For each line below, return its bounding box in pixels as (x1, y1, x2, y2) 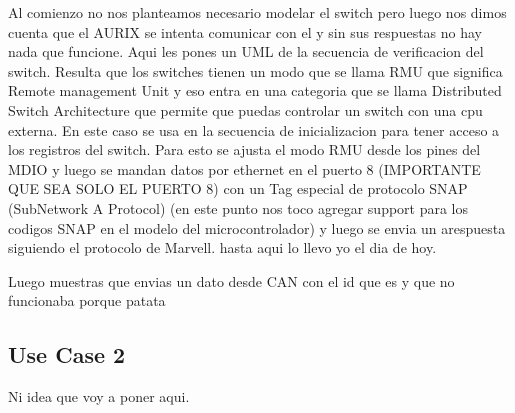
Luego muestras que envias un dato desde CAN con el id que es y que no (8, 270, 455, 291)
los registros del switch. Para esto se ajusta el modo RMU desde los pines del (8, 139, 481, 160)
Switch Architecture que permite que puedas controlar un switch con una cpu (8, 99, 483, 120)
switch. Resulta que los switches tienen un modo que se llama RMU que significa (8, 60, 503, 81)
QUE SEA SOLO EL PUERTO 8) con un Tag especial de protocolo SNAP (8, 178, 468, 199)
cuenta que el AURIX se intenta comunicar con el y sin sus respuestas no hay (8, 21, 483, 42)
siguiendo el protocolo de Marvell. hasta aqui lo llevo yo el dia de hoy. (8, 237, 437, 258)
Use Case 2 (8, 339, 126, 370)
